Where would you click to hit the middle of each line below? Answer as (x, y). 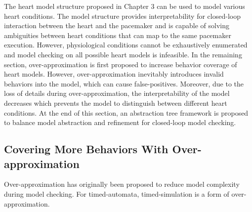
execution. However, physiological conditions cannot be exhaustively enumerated (126, 45)
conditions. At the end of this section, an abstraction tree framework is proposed (126, 112)
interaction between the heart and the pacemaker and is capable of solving (117, 25)
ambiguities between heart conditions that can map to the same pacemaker (118, 35)
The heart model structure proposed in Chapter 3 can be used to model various (125, 6)
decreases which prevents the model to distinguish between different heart (116, 103)
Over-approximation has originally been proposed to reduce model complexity (122, 184)
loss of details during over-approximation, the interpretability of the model (117, 93)
